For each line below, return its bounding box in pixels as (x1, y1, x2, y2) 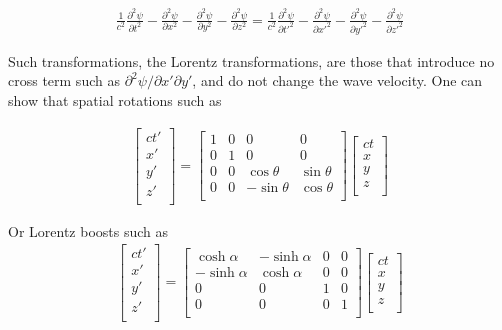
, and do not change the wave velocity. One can (192, 70, 483, 91)
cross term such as (8, 70, 120, 91)
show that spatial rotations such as (8, 89, 222, 110)
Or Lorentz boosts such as (8, 220, 169, 241)
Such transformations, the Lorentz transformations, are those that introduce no (8, 50, 495, 71)
